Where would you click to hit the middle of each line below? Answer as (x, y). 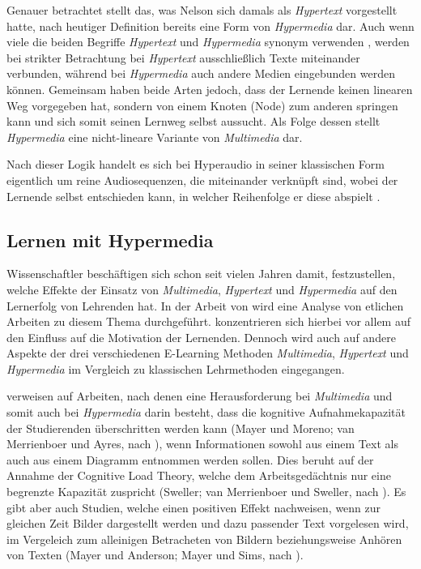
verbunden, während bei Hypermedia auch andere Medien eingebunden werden (201, 73)
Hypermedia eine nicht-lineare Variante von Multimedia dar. (155, 137)
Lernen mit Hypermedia (110, 240)
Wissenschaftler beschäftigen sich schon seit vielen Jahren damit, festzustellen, (201, 274)
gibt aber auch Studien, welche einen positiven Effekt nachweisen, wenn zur (194, 507)
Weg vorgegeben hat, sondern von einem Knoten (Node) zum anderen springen (202, 105)
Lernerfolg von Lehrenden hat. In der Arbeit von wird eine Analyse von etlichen (205, 305)
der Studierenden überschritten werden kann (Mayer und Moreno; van (181, 428)
